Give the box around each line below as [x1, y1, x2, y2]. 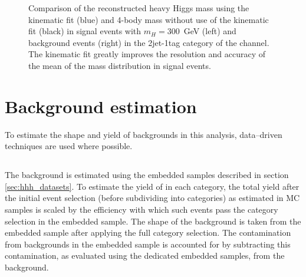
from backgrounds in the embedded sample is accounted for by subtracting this [5, 238, 291, 250]
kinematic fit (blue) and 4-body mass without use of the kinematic [28, 13, 269, 25]
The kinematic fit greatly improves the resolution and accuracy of [28, 48, 266, 60]
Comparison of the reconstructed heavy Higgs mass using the [28, 2, 249, 14]
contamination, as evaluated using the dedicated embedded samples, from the [5, 249, 285, 262]
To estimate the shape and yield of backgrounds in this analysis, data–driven [5, 128, 282, 140]
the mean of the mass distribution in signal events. [28, 59, 211, 71]
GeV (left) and [183, 25, 236, 37]
